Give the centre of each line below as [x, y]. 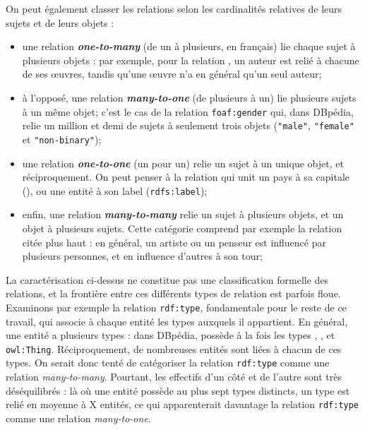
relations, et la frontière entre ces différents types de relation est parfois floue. [173, 293]
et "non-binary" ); [62, 139]
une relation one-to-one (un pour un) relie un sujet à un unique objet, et [183, 163]
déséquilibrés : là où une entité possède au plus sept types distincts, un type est [178, 390]
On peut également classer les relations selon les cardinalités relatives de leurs [174, 8]
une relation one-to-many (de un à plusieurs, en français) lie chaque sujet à [189, 46]
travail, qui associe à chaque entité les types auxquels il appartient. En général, [177, 321]
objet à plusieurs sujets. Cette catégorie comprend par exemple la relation [182, 228]
